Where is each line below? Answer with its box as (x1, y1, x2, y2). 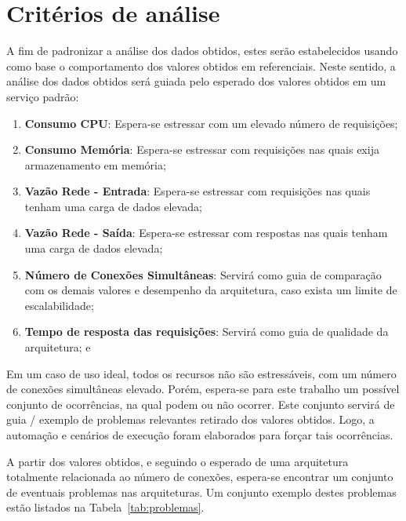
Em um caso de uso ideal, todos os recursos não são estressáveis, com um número (6, 365, 397, 381)
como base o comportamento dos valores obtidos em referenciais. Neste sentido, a (6, 57, 396, 74)
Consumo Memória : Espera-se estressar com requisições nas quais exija (24, 141, 379, 158)
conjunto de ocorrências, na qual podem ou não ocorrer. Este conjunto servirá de (6, 395, 395, 412)
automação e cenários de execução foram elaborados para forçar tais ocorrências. (6, 427, 393, 443)
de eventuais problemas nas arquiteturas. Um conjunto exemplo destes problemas (6, 483, 397, 500)
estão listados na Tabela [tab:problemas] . (6, 499, 205, 516)
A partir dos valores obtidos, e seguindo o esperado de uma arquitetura (6, 453, 349, 469)
